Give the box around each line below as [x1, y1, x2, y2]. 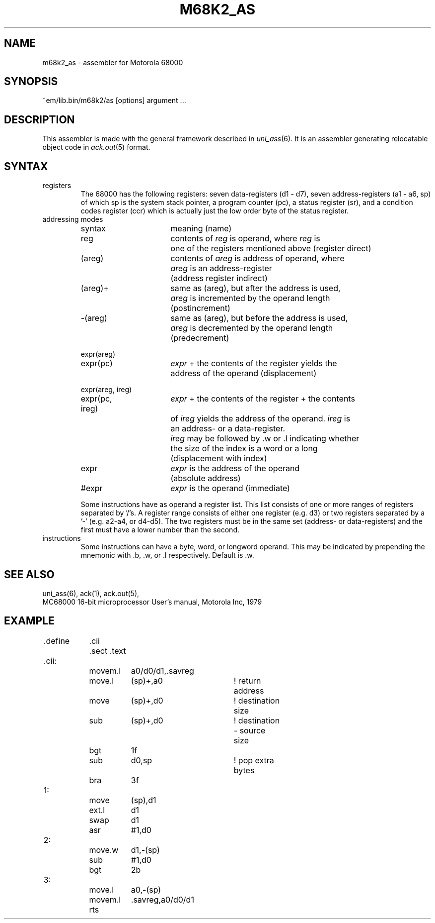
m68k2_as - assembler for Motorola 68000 [42, 58, 183, 67]
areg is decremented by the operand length [170, 323, 333, 333]
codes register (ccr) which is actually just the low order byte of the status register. [80, 206, 349, 215]
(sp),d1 [131, 795, 156, 805]
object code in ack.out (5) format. [42, 143, 150, 152]
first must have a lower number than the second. [80, 525, 239, 534]
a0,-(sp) [131, 884, 161, 895]
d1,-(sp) [131, 844, 160, 855]
